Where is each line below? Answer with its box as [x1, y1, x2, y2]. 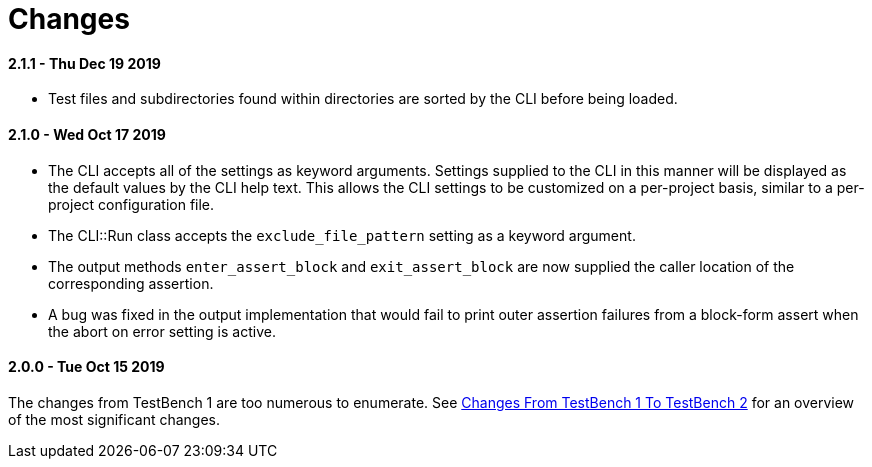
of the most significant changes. [8, 410, 221, 428]
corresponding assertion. [48, 274, 214, 292]
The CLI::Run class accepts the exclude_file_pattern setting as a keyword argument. [48, 226, 636, 244]
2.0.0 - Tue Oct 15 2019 [8, 358, 165, 376]
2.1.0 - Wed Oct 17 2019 [8, 125, 166, 143]
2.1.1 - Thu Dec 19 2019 [8, 54, 161, 72]
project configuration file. [48, 195, 215, 213]
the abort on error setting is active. [48, 322, 276, 340]
